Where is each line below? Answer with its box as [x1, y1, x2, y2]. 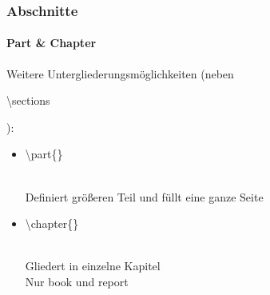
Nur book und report [25, 273, 129, 289]
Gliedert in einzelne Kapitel [25, 257, 161, 274]
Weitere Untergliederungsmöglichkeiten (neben [6, 65, 234, 82]
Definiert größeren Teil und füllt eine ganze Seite [25, 188, 264, 205]
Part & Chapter [6, 34, 97, 51]
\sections [6, 92, 50, 109]
